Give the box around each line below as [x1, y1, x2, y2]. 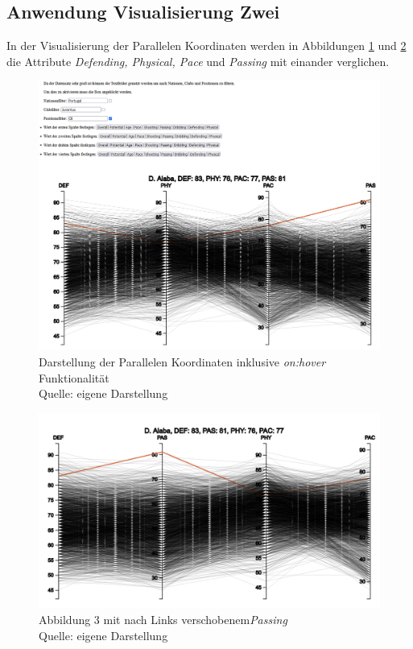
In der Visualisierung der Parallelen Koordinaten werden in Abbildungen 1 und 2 [6, 37, 407, 54]
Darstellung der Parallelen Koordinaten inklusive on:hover [39, 353, 326, 370]
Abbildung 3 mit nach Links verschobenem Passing [39, 610, 287, 627]
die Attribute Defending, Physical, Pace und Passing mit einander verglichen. [6, 52, 390, 69]
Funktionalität [39, 369, 109, 386]
